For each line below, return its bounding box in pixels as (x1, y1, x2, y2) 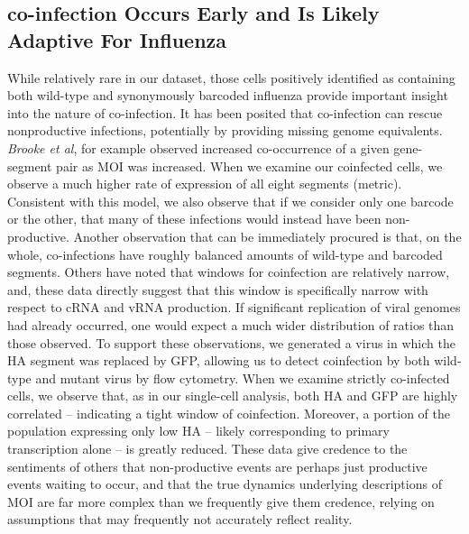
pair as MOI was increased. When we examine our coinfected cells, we (56, 156, 443, 175)
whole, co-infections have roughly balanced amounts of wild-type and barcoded (7, 244, 443, 263)
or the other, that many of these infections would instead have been (7, 209, 382, 228)
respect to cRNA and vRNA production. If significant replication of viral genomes (7, 298, 461, 317)
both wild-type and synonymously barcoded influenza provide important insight (7, 86, 448, 105)
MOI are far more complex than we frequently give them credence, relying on (7, 492, 435, 511)
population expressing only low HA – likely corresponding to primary (7, 421, 390, 440)
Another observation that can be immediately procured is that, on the (73, 226, 462, 245)
